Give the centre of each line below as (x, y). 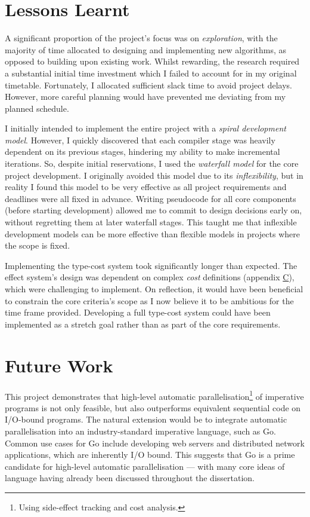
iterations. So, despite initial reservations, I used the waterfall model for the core (152, 163)
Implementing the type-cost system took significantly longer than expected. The (151, 265)
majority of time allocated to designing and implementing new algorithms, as (146, 49)
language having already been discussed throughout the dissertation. (130, 478)
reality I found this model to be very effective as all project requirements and (146, 187)
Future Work (59, 365)
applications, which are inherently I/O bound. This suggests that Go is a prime (150, 455)
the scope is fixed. (38, 245)
